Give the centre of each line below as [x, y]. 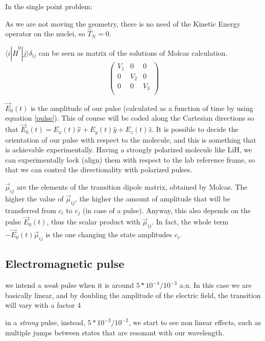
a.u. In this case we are [215, 285]
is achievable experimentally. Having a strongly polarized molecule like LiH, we [129, 150]
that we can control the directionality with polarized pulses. [99, 169]
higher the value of [34, 198]
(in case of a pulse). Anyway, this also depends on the [167, 210]
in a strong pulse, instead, [45, 322]
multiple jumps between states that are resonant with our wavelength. [115, 332]
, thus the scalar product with [93, 222]
